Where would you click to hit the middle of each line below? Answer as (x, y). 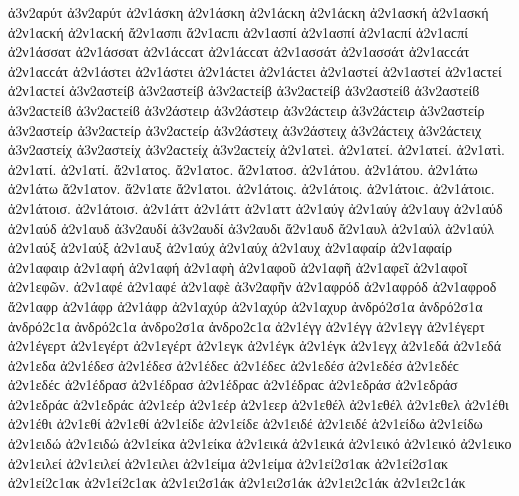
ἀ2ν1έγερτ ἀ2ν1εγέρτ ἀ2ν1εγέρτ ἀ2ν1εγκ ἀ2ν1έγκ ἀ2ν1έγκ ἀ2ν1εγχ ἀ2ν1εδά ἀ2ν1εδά (254, 345)
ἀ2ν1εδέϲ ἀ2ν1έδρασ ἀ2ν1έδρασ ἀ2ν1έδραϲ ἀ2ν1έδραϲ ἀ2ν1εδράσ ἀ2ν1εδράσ (233, 384)
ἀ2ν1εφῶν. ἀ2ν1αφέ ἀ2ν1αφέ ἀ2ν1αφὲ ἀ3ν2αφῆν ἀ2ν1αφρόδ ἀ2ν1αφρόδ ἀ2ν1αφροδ (252, 286)
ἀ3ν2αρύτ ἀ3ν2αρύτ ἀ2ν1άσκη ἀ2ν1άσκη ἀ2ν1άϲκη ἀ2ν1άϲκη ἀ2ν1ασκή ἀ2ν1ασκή (248, 12)
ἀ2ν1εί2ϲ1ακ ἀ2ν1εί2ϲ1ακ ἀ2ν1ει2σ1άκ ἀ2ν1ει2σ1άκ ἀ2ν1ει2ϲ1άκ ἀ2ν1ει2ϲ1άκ (237, 482)
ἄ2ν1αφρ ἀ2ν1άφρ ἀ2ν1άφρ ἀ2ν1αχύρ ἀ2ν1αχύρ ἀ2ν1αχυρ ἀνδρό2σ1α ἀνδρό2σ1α (245, 305)
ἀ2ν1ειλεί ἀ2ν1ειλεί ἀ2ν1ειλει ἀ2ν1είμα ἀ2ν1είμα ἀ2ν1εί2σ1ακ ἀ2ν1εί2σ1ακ (228, 462)
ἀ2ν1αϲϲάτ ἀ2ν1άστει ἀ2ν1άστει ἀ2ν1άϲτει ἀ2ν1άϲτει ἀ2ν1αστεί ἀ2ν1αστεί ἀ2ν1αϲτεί (255, 70)
